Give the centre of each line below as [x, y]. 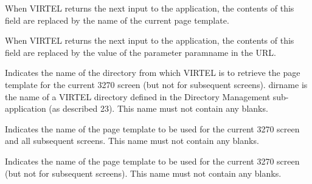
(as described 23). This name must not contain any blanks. [158, 108]
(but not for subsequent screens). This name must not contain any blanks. [143, 173]
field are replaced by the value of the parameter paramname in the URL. [140, 52]
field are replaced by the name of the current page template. [117, 20]
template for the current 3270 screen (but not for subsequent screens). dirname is [156, 84]
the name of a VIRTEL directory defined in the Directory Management [138, 96]
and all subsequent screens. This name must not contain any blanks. [132, 141]
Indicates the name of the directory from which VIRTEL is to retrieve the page [153, 73]
